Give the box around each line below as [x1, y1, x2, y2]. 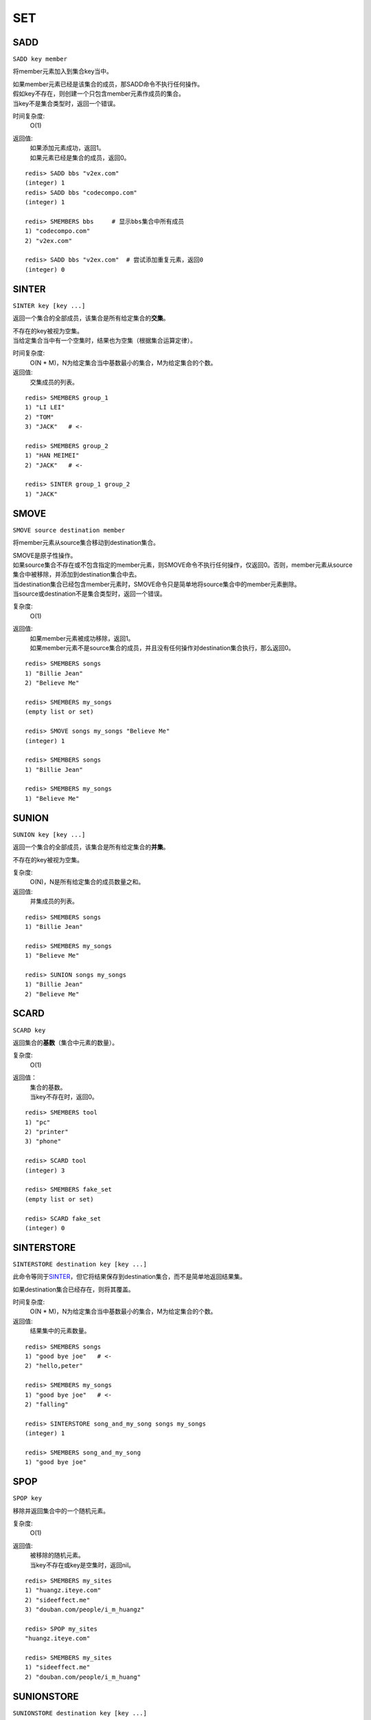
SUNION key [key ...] [12, 830, 86, 839]
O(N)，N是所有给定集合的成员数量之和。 [30, 878, 145, 886]
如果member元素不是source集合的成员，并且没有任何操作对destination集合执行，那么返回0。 [30, 644, 295, 652]
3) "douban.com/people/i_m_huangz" [25, 1606, 145, 1613]
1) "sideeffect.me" [25, 1664, 91, 1671]
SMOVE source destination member [12, 526, 126, 534]
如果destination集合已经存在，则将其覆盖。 [12, 1285, 135, 1293]
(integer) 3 [25, 1166, 65, 1174]
